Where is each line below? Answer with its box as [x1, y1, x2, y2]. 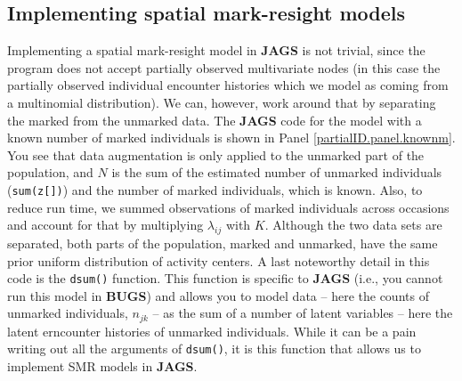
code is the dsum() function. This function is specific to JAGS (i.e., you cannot [7, 269, 443, 288]
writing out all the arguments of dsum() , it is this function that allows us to [7, 339, 421, 358]
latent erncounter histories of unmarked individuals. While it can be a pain [7, 321, 417, 340]
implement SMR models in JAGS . [7, 357, 198, 376]
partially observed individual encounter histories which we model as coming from [7, 76, 449, 94]
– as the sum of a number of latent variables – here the [152, 304, 453, 322]
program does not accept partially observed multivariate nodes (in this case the [7, 58, 441, 77]
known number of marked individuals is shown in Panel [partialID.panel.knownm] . [7, 128, 456, 147]
